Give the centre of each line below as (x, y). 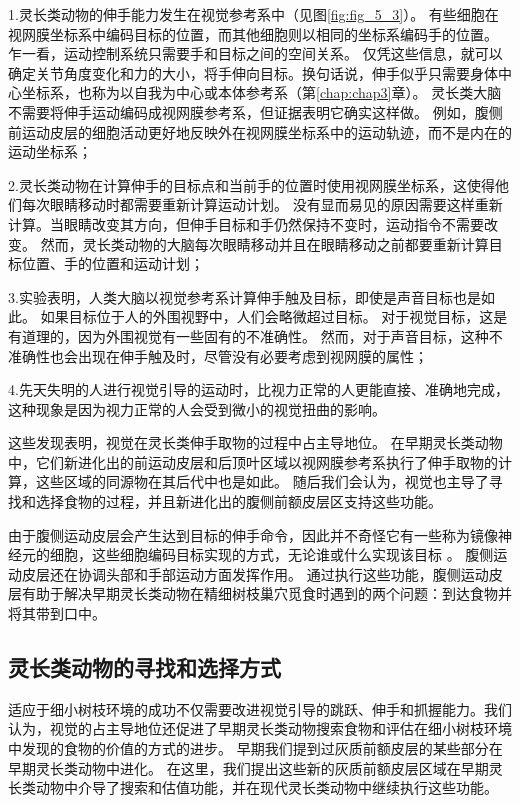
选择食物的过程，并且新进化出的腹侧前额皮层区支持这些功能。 (238, 501)
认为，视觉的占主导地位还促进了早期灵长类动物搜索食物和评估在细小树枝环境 (260, 728)
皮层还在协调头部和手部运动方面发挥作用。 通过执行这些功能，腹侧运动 (255, 573)
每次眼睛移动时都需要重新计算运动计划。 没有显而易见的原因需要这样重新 (262, 204)
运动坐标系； (50, 151)
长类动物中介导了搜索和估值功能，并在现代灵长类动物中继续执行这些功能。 (253, 787)
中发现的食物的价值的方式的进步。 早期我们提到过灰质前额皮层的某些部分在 (255, 748)
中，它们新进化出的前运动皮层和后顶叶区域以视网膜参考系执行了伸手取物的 (253, 461)
